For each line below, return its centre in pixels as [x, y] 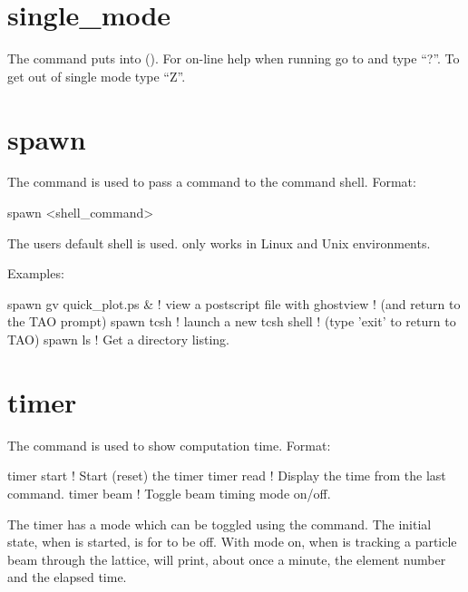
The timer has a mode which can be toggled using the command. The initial [219, 524]
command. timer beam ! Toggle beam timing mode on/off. [169, 493]
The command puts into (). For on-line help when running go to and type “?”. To [234, 58]
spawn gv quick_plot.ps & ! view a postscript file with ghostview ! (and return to [234, 303]
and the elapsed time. [67, 577]
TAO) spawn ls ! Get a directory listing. [119, 339]
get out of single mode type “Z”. [97, 76]
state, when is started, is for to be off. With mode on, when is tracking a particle [232, 542]
